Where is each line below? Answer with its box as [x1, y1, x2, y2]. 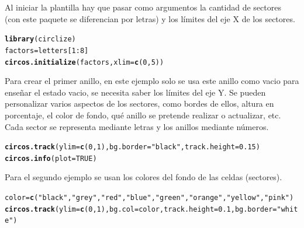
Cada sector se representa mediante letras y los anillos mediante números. [5, 120, 269, 132]
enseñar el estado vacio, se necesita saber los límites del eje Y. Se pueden [5, 86, 266, 98]
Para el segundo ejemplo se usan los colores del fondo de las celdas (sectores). [5, 171, 282, 183]
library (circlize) [5, 35, 76, 44]
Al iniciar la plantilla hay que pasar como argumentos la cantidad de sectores [5, 1, 281, 13]
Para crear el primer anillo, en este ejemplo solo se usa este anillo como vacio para [5, 75, 299, 87]
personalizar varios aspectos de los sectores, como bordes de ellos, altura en [5, 97, 274, 110]
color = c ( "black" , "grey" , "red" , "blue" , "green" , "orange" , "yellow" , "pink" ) [5, 194, 294, 202]
